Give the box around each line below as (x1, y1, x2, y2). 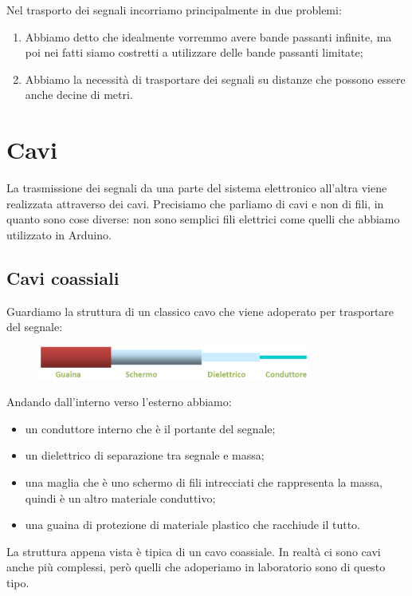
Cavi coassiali (6, 265, 120, 290)
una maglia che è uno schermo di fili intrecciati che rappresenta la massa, (25, 473, 383, 490)
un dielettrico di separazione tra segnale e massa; (25, 447, 265, 464)
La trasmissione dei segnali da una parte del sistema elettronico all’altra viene (6, 180, 387, 196)
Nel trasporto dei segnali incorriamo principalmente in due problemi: (6, 2, 342, 18)
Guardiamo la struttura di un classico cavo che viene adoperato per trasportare (6, 302, 394, 319)
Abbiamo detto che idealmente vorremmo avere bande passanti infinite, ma (25, 28, 392, 45)
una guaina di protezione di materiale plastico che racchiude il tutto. (25, 516, 361, 533)
